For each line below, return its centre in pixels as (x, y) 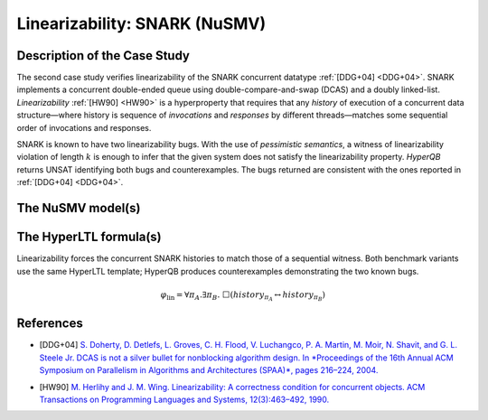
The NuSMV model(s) (79, 208)
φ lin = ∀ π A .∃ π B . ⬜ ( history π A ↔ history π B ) (243, 296)
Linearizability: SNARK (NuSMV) (141, 23)
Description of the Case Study (103, 56)
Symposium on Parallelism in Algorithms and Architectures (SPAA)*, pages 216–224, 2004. (209, 370)
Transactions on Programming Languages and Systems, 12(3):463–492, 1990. (184, 399)
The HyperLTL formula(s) (89, 237)
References (50, 324)
